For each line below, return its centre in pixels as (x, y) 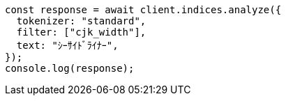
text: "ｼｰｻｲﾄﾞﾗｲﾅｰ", (67, 45)
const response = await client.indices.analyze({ (143, 10)
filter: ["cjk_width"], (81, 32)
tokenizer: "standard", (81, 21)
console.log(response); (70, 68)
